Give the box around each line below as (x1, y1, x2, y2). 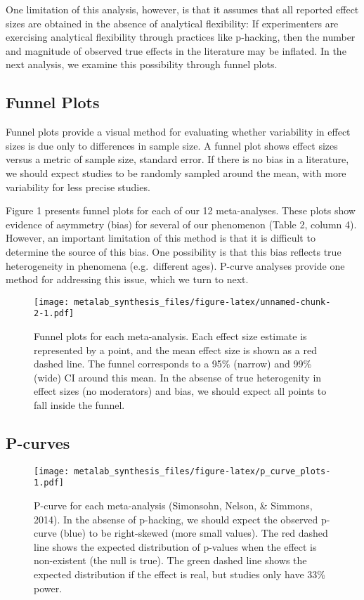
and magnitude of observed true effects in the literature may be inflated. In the (6, 43, 346, 58)
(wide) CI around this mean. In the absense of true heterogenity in (34, 370, 322, 384)
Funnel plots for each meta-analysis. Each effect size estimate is (34, 329, 307, 344)
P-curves (6, 431, 70, 453)
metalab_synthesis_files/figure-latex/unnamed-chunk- (74, 296, 331, 307)
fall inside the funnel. (34, 397, 125, 412)
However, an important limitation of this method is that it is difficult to (6, 230, 316, 245)
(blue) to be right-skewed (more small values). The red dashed (60, 526, 328, 540)
